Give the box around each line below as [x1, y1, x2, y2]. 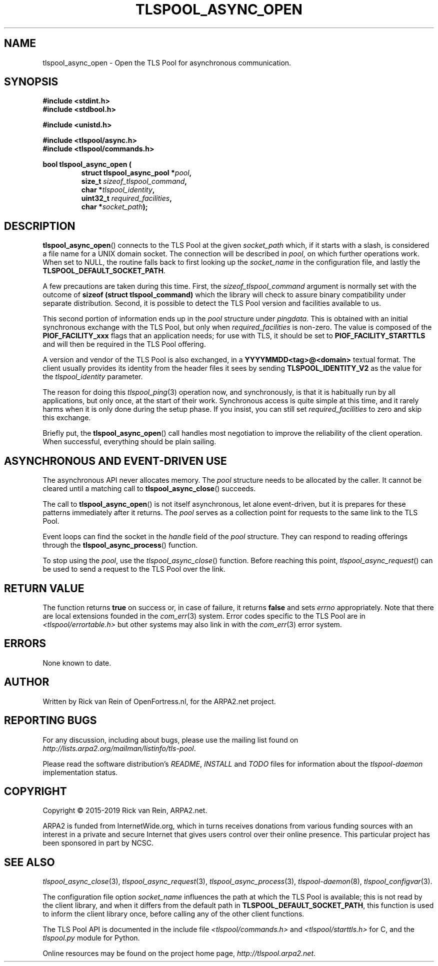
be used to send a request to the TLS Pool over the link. [42, 565, 225, 574]
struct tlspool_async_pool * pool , [81, 168, 192, 177]
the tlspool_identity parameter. [42, 372, 143, 381]
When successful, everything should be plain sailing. [42, 437, 216, 446]
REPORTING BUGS [4, 714, 97, 727]
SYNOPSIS [4, 75, 58, 88]
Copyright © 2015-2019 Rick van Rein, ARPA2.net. [42, 806, 207, 815]
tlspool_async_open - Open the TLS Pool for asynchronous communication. [42, 58, 291, 67]
